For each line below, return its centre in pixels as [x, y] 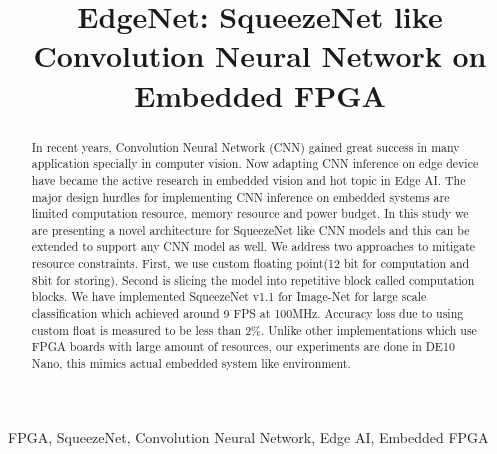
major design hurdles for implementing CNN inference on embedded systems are [240, 196]
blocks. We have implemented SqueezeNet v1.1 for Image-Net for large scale [229, 296]
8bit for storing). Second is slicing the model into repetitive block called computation [253, 279]
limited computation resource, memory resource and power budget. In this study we [250, 213]
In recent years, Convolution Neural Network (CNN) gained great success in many [245, 146]
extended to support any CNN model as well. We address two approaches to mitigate [253, 246]
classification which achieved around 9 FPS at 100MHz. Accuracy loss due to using [247, 313]
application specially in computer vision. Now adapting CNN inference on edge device [255, 163]
